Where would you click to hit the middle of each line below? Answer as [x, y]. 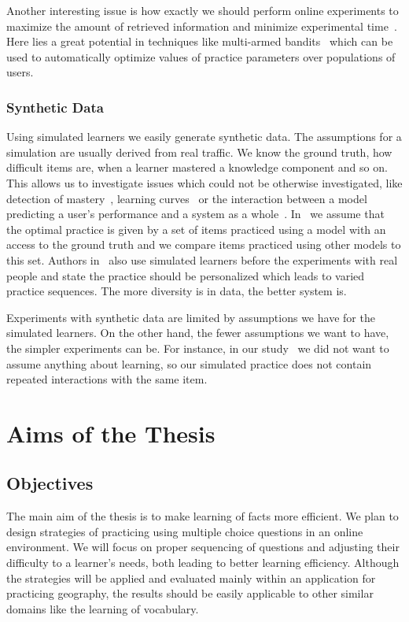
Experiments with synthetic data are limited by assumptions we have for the [191, 317]
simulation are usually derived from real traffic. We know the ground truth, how [199, 152]
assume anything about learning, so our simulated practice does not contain [189, 363]
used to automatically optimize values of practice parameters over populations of [201, 56]
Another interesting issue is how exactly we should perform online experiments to [203, 10]
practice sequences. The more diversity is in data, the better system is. [177, 291]
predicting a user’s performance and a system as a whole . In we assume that [195, 214]
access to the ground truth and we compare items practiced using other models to [204, 244]
